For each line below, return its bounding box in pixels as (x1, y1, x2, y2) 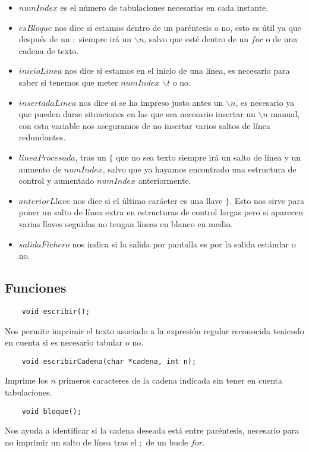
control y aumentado (18, 174, 94, 187)
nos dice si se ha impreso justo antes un (79, 96, 223, 108)
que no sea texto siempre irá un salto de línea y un (116, 150, 301, 163)
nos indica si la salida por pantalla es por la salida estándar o (72, 237, 296, 250)
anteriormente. (138, 174, 191, 187)
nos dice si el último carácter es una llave (72, 194, 223, 206)
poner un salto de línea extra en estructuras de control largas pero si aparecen (18, 206, 304, 218)
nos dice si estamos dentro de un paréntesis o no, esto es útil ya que (54, 21, 301, 33)
